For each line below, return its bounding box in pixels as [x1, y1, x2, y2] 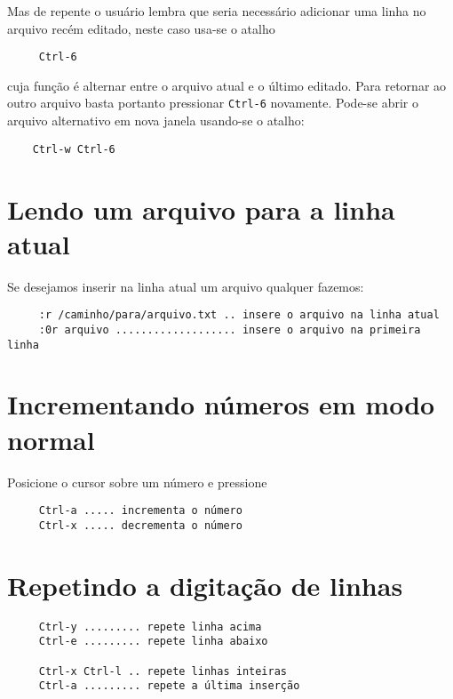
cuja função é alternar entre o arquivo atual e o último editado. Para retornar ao [7, 76, 447, 94]
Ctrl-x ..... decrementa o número [38, 518, 242, 532]
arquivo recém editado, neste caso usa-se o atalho [7, 19, 275, 37]
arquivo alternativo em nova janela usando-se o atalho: [7, 111, 305, 130]
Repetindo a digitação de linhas [7, 566, 403, 603]
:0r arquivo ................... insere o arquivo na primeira [38, 323, 421, 336]
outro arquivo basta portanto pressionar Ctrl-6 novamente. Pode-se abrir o [7, 93, 418, 112]
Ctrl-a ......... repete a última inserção [38, 679, 300, 693]
